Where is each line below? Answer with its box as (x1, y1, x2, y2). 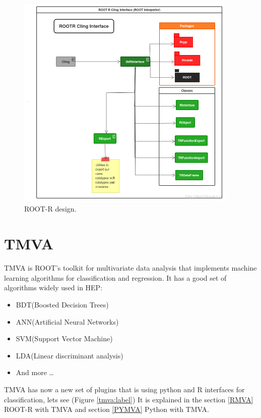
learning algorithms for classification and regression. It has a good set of (4, 272, 227, 283)
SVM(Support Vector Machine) (16, 333, 113, 344)
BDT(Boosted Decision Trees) (16, 299, 109, 309)
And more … (16, 367, 54, 378)
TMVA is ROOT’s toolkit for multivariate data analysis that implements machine (4, 263, 257, 273)
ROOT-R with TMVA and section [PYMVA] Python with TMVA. (4, 404, 209, 414)
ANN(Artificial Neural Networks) (16, 316, 119, 327)
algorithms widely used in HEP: (4, 282, 103, 293)
